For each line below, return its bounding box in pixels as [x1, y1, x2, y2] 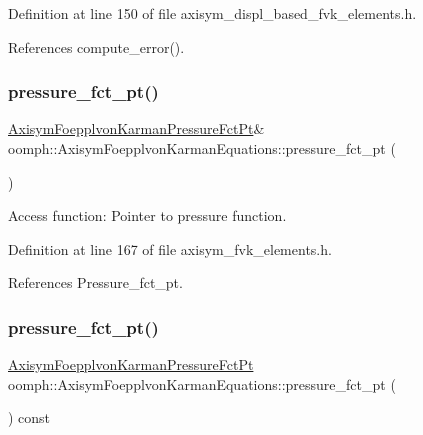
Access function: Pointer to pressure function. [8, 205, 287, 226]
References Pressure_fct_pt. [8, 272, 183, 293]
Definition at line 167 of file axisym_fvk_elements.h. [8, 238, 332, 259]
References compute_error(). [8, 36, 185, 57]
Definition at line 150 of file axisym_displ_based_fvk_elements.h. [8, 3, 417, 23]
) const [8, 407, 51, 428]
